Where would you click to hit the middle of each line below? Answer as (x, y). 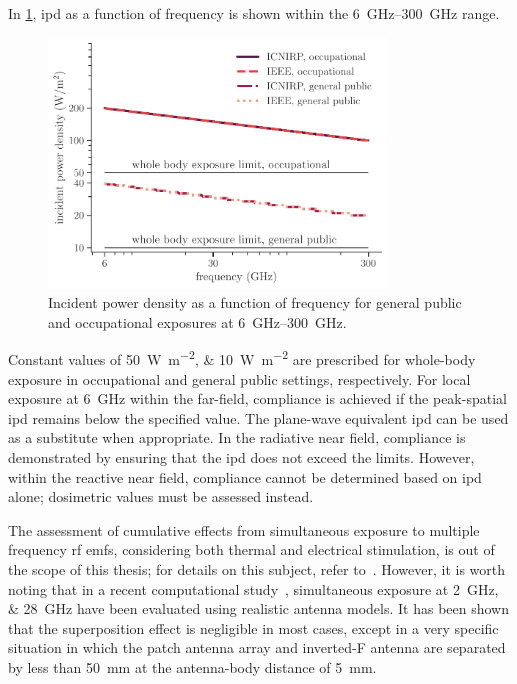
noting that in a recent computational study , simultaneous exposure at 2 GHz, (253, 588)
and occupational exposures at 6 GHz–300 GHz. (197, 321)
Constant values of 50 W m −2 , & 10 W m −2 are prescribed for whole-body (242, 358)
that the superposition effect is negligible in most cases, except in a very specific (253, 627)
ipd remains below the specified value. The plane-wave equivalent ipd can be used (258, 417)
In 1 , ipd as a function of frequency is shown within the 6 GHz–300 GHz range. (254, 13)
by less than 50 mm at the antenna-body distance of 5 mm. (192, 666)
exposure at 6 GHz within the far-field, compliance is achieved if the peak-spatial (257, 398)
